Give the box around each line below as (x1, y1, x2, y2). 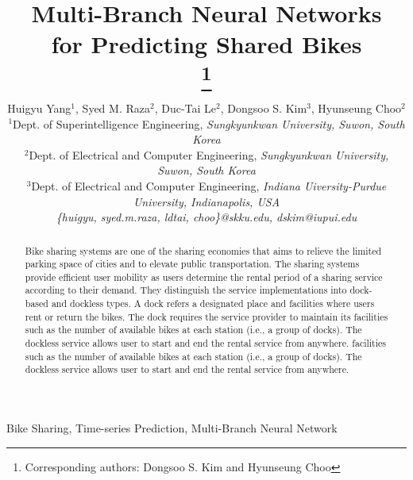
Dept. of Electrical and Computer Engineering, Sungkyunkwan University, (29, 146, 389, 163)
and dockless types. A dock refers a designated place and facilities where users (51, 297, 375, 310)
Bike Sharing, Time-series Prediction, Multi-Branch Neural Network (6, 420, 338, 436)
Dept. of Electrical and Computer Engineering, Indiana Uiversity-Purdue (31, 177, 387, 194)
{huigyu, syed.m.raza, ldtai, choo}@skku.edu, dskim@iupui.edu (56, 209, 357, 225)
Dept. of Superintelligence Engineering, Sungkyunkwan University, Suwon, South (13, 115, 405, 132)
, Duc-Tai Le (154, 99, 217, 116)
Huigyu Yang (7, 99, 71, 116)
